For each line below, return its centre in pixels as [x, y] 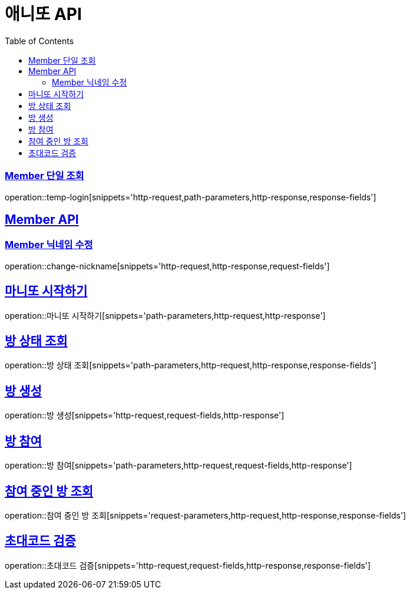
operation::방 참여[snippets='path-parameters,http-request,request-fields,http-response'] [178, 466]
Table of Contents [39, 41]
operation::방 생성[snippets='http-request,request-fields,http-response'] [145, 415]
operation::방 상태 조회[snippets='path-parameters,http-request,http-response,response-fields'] [191, 365]
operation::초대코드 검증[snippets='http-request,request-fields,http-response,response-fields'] [188, 565]
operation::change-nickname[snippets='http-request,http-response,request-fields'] [167, 266]
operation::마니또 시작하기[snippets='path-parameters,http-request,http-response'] [165, 315]
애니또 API [43, 14]
